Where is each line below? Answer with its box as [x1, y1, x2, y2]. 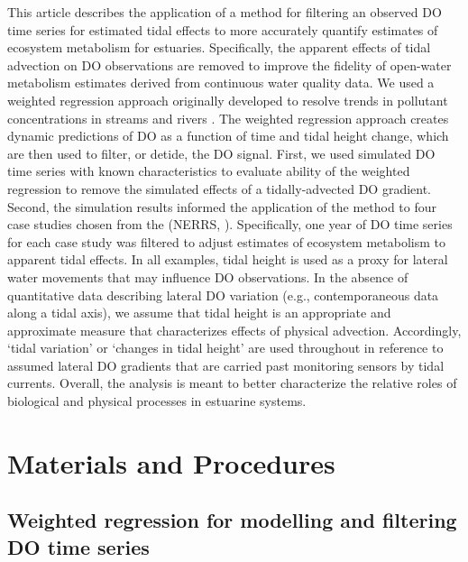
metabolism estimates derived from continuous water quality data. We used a [7, 73, 435, 92]
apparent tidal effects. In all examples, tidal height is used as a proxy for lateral [7, 250, 448, 269]
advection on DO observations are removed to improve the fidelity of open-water [7, 55, 452, 74]
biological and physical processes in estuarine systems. [7, 392, 307, 410]
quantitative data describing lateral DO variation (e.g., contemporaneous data [7, 285, 439, 304]
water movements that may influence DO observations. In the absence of [7, 267, 408, 286]
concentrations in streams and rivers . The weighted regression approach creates [7, 108, 449, 127]
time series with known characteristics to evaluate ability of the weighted [7, 161, 410, 180]
